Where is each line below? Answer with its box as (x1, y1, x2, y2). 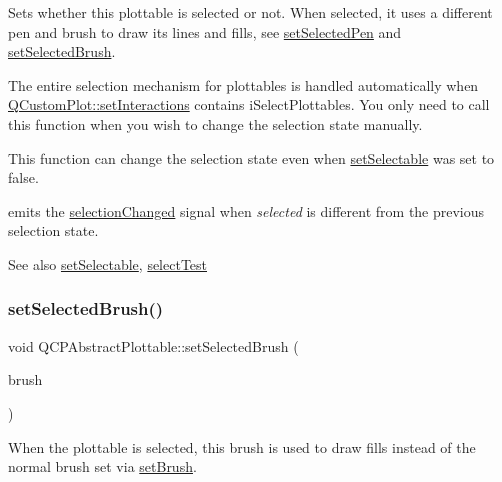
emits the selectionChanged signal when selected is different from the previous (8, 200, 485, 221)
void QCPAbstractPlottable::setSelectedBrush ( (8, 335, 299, 356)
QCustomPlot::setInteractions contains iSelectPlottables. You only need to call (8, 94, 490, 115)
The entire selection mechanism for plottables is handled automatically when (8, 74, 479, 95)
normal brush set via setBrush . (8, 456, 197, 477)
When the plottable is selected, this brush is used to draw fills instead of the (8, 436, 476, 457)
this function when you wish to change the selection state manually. (8, 113, 423, 134)
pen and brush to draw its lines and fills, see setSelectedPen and (8, 21, 402, 42)
